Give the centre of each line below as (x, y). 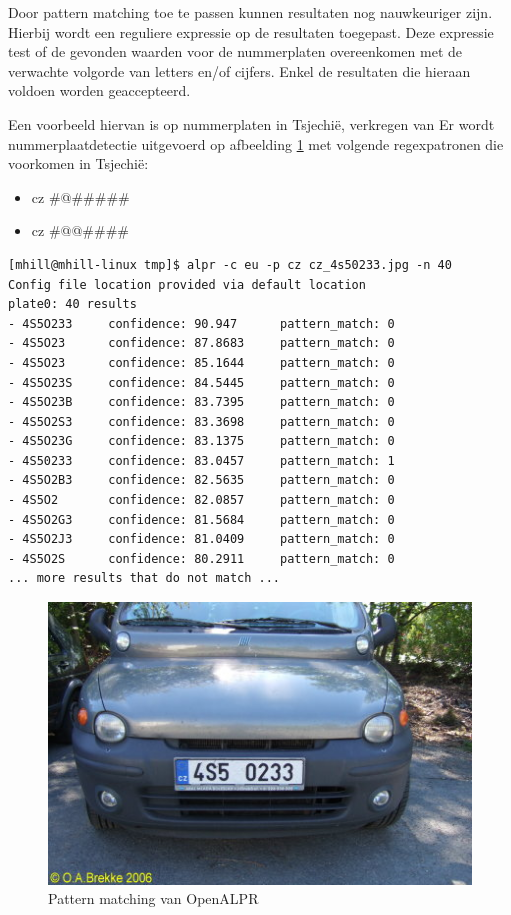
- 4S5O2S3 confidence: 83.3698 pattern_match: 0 (201, 421)
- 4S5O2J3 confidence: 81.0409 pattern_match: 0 (201, 539)
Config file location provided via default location (187, 284)
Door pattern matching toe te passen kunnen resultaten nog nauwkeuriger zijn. (250, 12)
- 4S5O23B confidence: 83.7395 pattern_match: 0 (201, 402)
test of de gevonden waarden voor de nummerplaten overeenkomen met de (235, 51)
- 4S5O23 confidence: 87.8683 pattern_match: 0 (201, 343)
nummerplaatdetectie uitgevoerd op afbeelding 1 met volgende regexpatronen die (256, 143)
